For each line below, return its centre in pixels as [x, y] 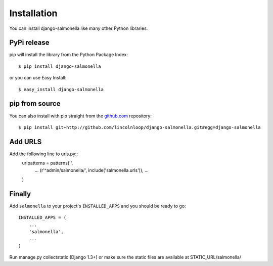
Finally [20, 194]
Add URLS [26, 142]
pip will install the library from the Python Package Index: [69, 55]
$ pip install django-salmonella [60, 66]
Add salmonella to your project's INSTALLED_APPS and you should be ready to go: [98, 206]
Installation [33, 13]
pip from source [35, 104]
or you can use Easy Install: [38, 78]
